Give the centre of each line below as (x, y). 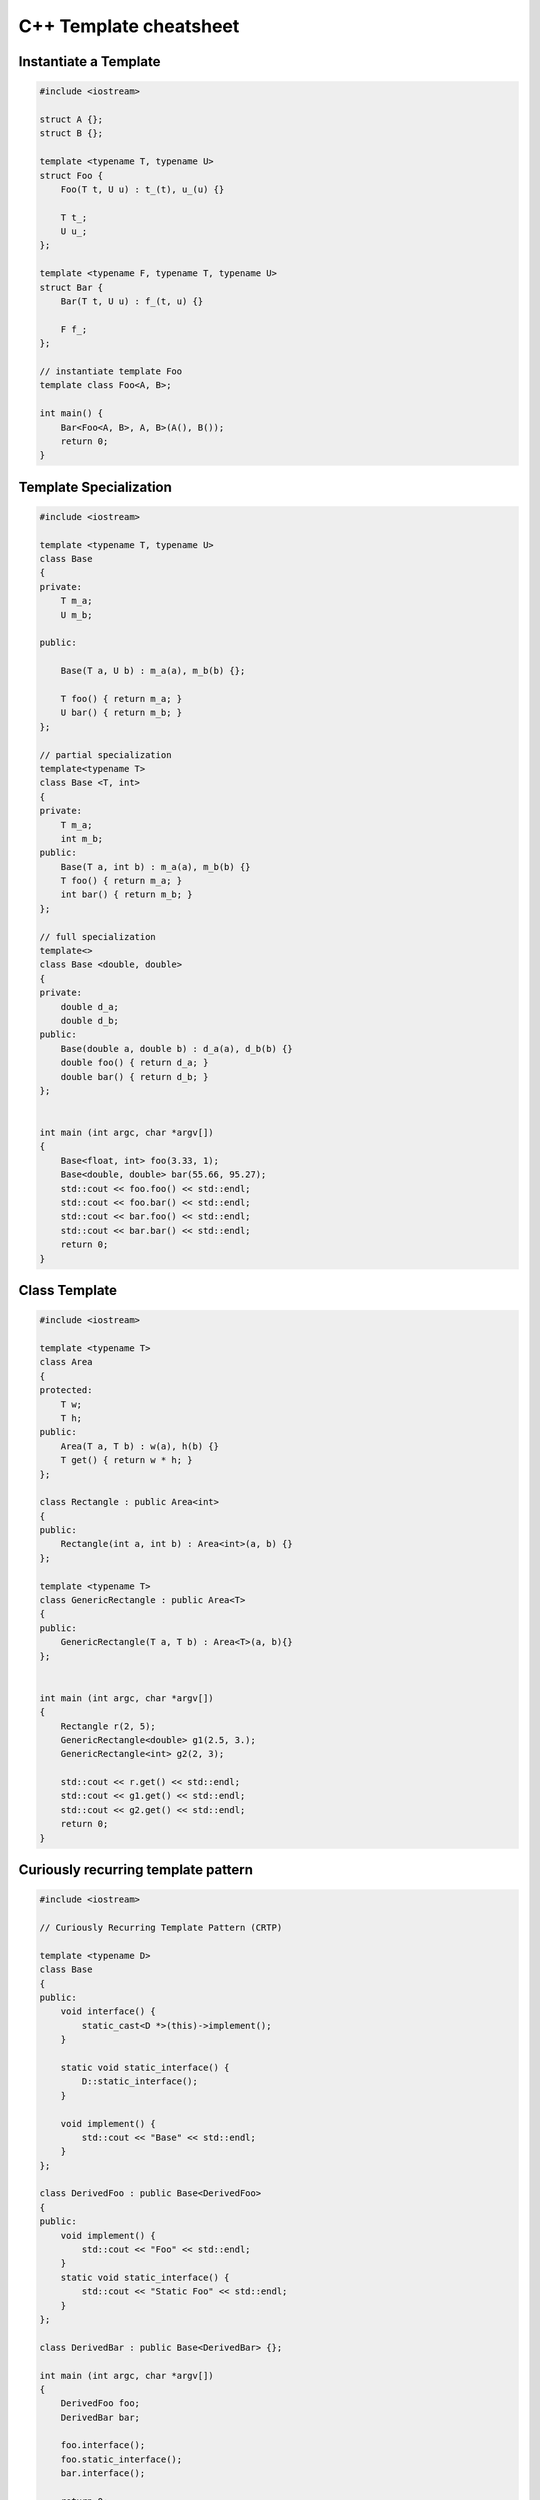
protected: (66, 1390)
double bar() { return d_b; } (134, 1076)
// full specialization (98, 936)
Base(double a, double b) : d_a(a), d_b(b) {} (177, 1048)
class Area (66, 1362)
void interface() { (108, 2011)
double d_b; (90, 1020)
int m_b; (82, 838)
